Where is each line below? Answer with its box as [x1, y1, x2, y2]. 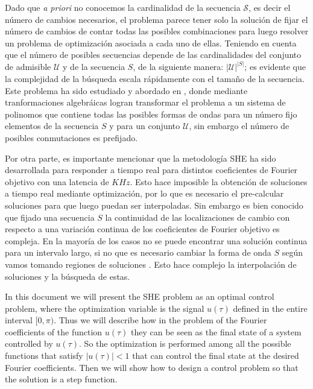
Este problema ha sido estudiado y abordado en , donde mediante [5, 84, 248, 96]
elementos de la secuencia [5, 119, 99, 132]
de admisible [5, 60, 51, 73]
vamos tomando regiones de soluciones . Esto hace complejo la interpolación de [5, 258, 297, 270]
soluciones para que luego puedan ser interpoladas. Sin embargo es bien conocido [5, 198, 303, 211]
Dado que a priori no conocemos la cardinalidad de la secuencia [5, 1, 241, 13]
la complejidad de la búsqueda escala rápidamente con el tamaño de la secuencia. [5, 72, 305, 84]
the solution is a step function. [5, 373, 118, 385]
